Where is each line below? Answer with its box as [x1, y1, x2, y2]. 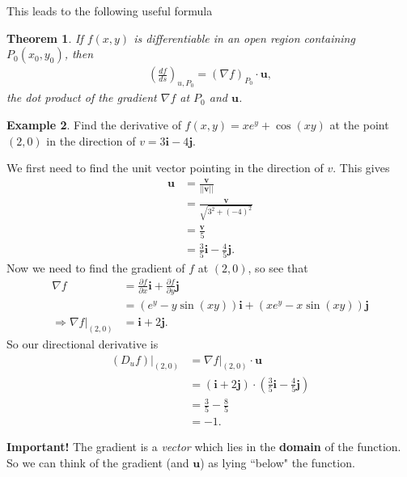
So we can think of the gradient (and [6, 454, 189, 471]
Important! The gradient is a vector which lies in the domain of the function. [6, 438, 401, 455]
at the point [329, 116, 389, 133]
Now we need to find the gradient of [6, 259, 185, 276]
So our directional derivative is [6, 336, 159, 352]
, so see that [248, 259, 308, 276]
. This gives [333, 159, 390, 176]
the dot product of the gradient [6, 89, 157, 106]
